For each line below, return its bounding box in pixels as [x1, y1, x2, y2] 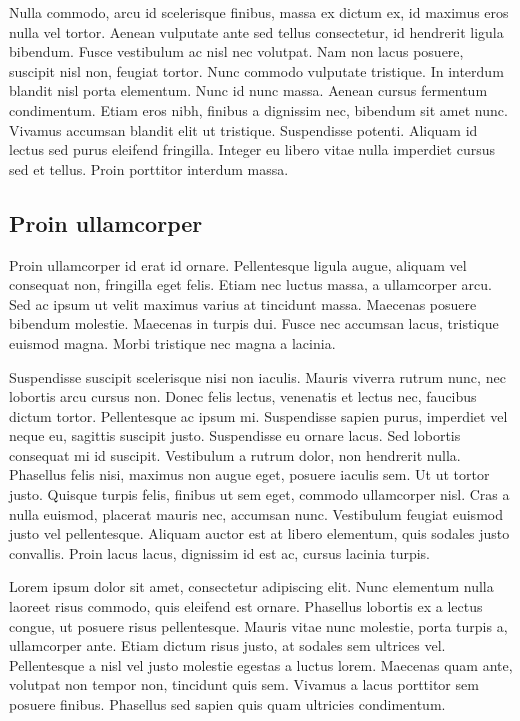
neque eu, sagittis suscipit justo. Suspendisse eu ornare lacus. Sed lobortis [9, 425, 461, 446]
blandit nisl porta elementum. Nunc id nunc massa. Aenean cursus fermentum [9, 80, 488, 101]
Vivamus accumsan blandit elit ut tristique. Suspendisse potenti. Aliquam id [9, 119, 478, 140]
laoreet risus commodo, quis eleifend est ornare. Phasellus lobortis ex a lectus [9, 596, 483, 617]
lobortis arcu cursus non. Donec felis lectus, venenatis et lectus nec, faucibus [9, 386, 477, 407]
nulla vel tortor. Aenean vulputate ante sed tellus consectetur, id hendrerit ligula [9, 21, 504, 42]
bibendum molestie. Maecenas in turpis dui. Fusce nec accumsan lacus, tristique [9, 313, 499, 334]
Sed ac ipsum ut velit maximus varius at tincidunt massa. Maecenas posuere [9, 293, 477, 314]
